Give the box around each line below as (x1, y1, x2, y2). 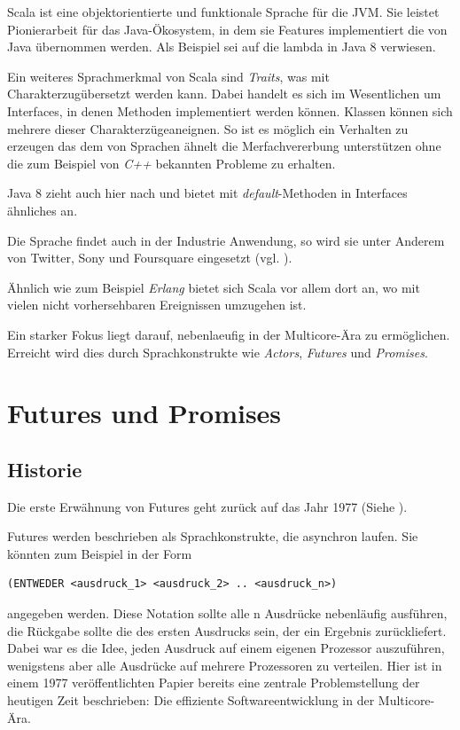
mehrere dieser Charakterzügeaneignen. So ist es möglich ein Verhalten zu (7, 119, 409, 137)
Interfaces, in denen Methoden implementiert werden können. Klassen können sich (7, 101, 453, 120)
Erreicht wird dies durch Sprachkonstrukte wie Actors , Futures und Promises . (7, 342, 428, 361)
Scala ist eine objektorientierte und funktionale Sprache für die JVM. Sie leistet (7, 3, 440, 20)
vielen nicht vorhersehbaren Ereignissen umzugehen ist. (7, 295, 307, 314)
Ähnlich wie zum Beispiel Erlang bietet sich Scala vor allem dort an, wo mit (7, 278, 420, 296)
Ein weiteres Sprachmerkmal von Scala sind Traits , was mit (7, 67, 330, 85)
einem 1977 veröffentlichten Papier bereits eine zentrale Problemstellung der (7, 673, 420, 692)
